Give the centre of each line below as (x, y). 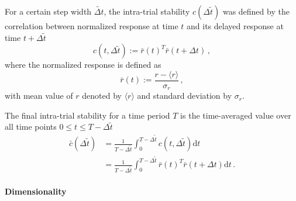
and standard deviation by (185, 96)
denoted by (102, 96)
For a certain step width (48, 11)
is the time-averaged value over (236, 115)
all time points (31, 127)
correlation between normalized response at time (92, 26)
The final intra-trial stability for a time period (87, 115)
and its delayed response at (235, 26)
